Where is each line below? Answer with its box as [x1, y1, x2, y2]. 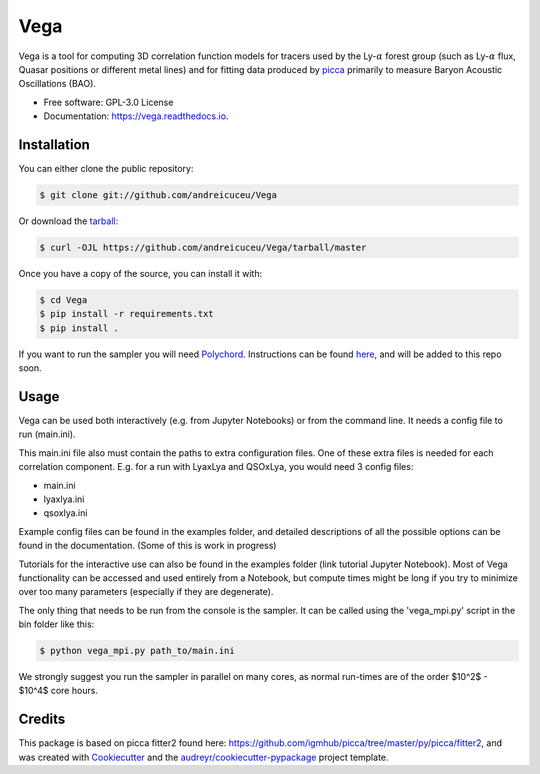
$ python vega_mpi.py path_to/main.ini [39, 645, 235, 657]
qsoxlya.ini [43, 507, 88, 519]
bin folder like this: [18, 618, 95, 630]
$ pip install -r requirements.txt [39, 308, 214, 320]
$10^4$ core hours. [18, 685, 99, 697]
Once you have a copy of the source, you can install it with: [18, 267, 263, 279]
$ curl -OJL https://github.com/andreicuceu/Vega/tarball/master [39, 241, 367, 253]
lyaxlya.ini [43, 493, 85, 505]
